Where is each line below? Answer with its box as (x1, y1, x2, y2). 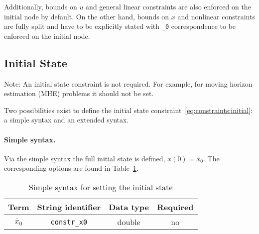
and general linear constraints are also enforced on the (86, 1, 251, 11)
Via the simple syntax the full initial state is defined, (4, 153, 165, 163)
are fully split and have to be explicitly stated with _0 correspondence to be (4, 21, 236, 31)
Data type (109, 201, 149, 213)
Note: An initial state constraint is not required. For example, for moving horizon (4, 78, 253, 89)
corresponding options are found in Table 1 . (4, 163, 138, 173)
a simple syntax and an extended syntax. (4, 115, 129, 125)
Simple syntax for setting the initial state (29, 181, 173, 193)
